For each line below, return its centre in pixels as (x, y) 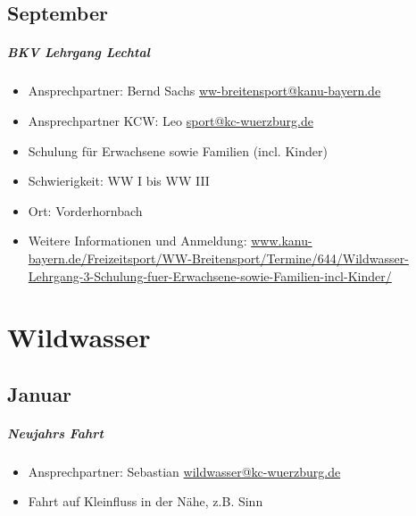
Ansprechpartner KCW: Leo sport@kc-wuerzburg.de (171, 120)
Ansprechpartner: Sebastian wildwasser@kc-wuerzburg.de (184, 471)
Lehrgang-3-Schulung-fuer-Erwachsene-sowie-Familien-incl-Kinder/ (210, 275)
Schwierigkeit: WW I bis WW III (119, 181)
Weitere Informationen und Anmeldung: (137, 241)
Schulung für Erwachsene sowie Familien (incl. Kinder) (178, 150)
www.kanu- (282, 241)
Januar (40, 393)
